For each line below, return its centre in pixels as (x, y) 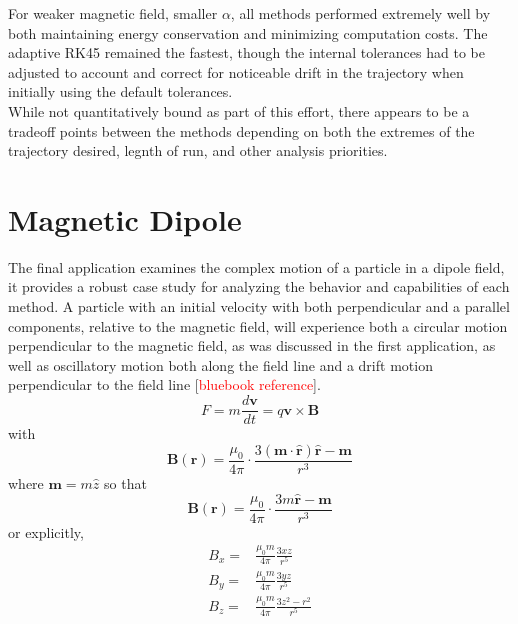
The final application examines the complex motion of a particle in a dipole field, (256, 266)
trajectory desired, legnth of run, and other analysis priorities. (198, 150)
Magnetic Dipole (125, 218)
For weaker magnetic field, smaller (113, 13)
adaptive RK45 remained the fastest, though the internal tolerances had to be (246, 52)
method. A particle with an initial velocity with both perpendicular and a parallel (259, 306)
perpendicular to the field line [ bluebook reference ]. (164, 384)
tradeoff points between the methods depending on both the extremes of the (241, 130)
